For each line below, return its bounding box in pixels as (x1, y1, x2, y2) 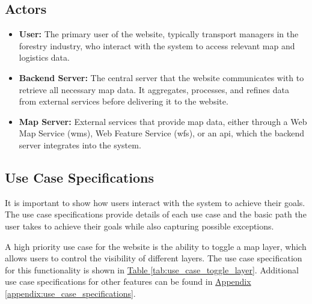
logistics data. (19, 51, 70, 64)
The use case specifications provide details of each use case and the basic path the (5, 208, 307, 220)
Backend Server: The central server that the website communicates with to (19, 71, 304, 84)
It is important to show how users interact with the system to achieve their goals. (5, 196, 305, 208)
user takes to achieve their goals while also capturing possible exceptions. (5, 219, 274, 232)
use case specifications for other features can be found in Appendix (5, 275, 251, 288)
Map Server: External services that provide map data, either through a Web (19, 115, 307, 127)
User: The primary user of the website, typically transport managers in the (19, 28, 299, 40)
